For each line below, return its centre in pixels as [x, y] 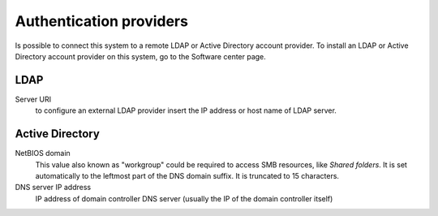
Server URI [33, 99]
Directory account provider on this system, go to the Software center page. [141, 56]
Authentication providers [101, 21]
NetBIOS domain [43, 153]
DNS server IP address [53, 188]
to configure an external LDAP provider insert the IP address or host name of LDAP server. [186, 110]
